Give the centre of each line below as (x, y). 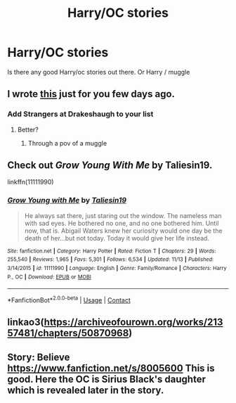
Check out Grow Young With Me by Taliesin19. (110, 166)
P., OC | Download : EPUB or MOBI (49, 277)
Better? (28, 129)
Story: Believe (39, 357)
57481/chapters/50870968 (68, 333)
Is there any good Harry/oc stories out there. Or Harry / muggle (99, 72)
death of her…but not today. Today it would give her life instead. (117, 238)
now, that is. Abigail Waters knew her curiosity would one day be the (123, 231)
